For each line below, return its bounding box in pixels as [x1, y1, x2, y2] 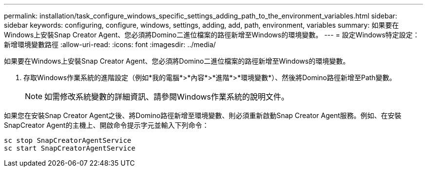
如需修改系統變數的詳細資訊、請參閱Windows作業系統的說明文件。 [44, 92, 289, 102]
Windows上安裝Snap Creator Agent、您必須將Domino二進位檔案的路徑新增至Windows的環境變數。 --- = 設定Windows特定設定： [4, 31, 420, 39]
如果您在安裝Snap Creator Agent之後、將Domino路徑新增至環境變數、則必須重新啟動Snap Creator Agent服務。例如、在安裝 [4, 111, 402, 120]
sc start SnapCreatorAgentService [4, 144, 136, 152]
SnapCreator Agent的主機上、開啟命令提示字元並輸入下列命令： [4, 121, 209, 129]
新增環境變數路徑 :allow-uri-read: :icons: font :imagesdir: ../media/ [4, 40, 216, 49]
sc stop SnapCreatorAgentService [4, 137, 132, 144]
